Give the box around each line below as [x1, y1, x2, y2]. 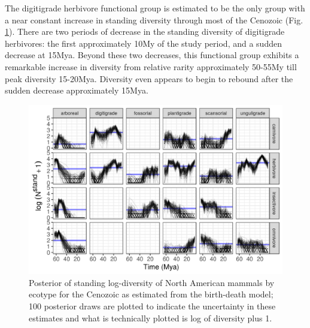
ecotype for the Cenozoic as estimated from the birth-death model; [29, 288, 273, 300]
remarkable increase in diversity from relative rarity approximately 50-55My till [5, 60, 297, 73]
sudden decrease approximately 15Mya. [5, 84, 148, 97]
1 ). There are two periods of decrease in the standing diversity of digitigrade [5, 25, 285, 38]
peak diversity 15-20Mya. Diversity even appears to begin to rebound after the [5, 72, 293, 85]
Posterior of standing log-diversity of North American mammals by [29, 276, 275, 288]
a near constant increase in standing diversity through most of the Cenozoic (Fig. [5, 13, 303, 26]
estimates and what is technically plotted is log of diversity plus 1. [29, 311, 272, 324]
